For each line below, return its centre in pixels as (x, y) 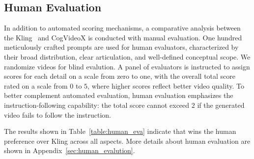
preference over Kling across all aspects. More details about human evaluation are (127, 141)
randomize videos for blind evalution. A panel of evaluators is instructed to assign (127, 66)
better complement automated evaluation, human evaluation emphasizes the (119, 95)
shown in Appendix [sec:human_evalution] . (70, 150)
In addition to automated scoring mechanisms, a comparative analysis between (122, 28)
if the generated (221, 105)
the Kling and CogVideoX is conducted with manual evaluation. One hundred (123, 37)
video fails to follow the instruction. (57, 114)
